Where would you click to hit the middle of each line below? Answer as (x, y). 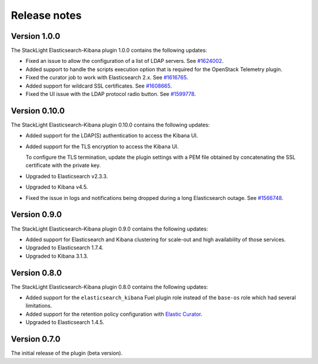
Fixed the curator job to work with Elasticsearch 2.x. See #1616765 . (107, 78)
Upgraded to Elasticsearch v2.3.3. (67, 176)
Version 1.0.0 (36, 36)
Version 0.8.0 (36, 273)
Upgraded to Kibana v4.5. (57, 187)
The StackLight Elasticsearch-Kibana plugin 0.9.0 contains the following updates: (110, 229)
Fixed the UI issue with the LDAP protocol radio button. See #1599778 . (111, 94)
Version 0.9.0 (36, 215)
